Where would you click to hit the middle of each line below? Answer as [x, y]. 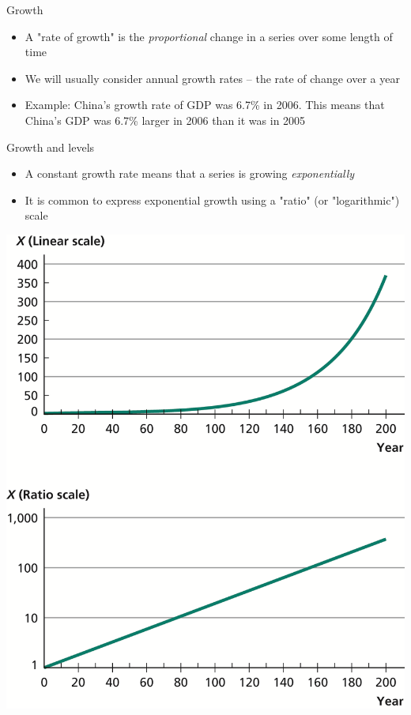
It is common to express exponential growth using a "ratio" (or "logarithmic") [212, 199]
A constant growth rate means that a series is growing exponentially [190, 173]
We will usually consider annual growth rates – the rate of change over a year [212, 78]
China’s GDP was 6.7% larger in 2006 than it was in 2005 [165, 120]
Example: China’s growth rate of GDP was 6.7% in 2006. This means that [205, 105]
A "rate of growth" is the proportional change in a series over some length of [209, 36]
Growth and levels [51, 147]
